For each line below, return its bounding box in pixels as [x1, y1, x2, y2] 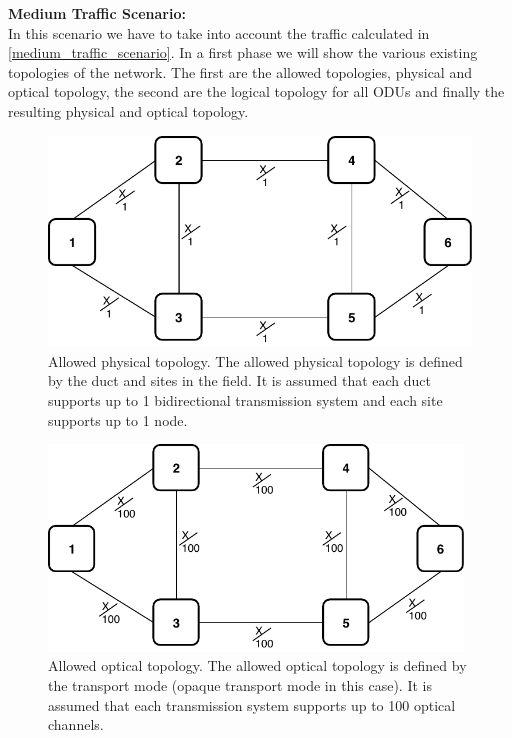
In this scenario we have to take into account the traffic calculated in [8, 22, 430, 43]
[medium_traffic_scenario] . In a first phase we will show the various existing [8, 42, 478, 63]
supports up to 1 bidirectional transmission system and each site [48, 390, 443, 411]
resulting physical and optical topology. [8, 100, 249, 121]
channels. [48, 714, 104, 735]
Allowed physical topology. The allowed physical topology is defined [48, 350, 463, 371]
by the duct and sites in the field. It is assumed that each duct [48, 370, 432, 391]
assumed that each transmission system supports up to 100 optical [48, 694, 456, 715]
